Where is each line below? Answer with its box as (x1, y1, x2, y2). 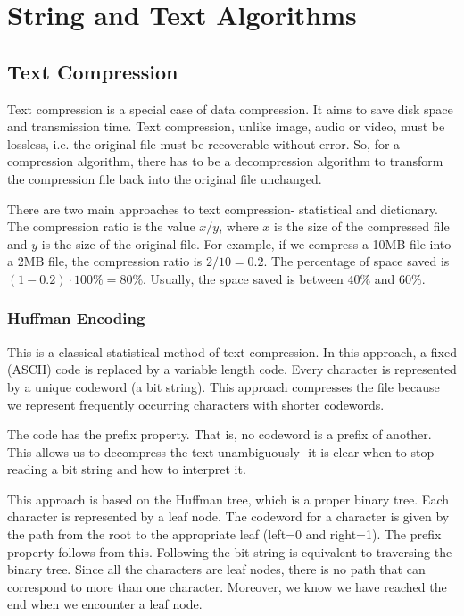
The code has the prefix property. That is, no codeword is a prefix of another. (7, 425, 432, 444)
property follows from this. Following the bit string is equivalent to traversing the (7, 542, 452, 561)
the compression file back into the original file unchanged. (7, 169, 322, 187)
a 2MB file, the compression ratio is (7, 252, 203, 271)
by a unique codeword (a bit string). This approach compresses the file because (7, 377, 440, 395)
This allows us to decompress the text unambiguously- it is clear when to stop (7, 442, 435, 461)
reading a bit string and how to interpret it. (7, 460, 246, 479)
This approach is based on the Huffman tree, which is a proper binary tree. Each (7, 489, 450, 508)
